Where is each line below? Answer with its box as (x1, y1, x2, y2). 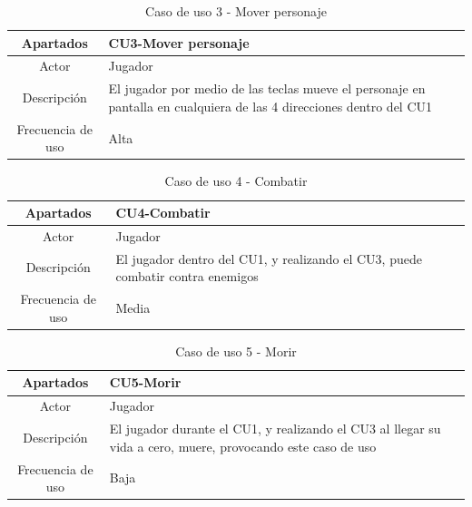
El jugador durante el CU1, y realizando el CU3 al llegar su (109, 419, 441, 438)
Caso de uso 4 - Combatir (164, 171, 308, 190)
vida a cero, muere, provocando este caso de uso (109, 436, 377, 455)
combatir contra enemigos (115, 267, 259, 286)
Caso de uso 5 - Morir (175, 341, 297, 360)
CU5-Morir (109, 373, 182, 392)
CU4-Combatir (115, 203, 211, 221)
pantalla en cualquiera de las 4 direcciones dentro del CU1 (108, 96, 433, 115)
